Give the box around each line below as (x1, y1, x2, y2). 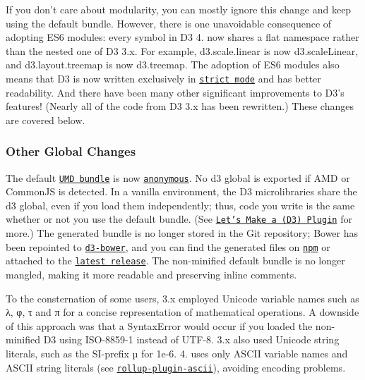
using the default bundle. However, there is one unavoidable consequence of (6, 16, 332, 30)
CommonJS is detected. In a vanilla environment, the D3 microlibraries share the (6, 184, 357, 199)
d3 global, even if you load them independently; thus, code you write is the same (6, 197, 355, 212)
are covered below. (6, 112, 85, 127)
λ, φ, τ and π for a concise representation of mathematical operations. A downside (6, 305, 359, 319)
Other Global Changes (6, 142, 136, 160)
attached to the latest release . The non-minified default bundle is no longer (6, 253, 345, 268)
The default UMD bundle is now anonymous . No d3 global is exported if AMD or (6, 170, 350, 185)
